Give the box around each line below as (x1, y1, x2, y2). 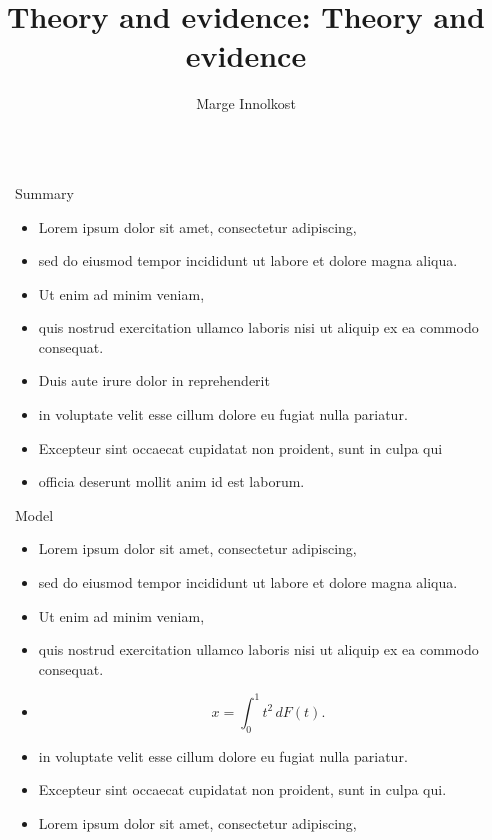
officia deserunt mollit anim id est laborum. (38, 471, 305, 492)
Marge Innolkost (196, 93, 296, 114)
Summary (15, 182, 74, 203)
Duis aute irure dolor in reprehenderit (38, 370, 270, 391)
